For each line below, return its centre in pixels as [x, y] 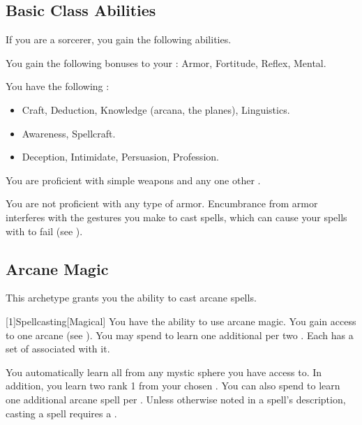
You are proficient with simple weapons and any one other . [133, 180]
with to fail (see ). [44, 231]
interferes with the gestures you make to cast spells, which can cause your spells [176, 217]
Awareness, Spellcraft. [69, 133]
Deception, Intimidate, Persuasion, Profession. [120, 157]
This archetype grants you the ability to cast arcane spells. [131, 298]
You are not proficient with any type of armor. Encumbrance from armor [162, 203]
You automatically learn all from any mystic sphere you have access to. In [164, 372]
